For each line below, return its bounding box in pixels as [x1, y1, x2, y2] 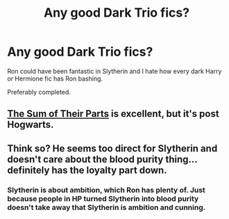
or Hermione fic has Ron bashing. [7, 74, 103, 83]
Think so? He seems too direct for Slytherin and [7, 143, 218, 154]
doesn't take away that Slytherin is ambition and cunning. [7, 202, 206, 212]
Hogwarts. [7, 119, 54, 131]
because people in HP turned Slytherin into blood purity [7, 193, 199, 203]
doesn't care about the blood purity [7, 153, 164, 165]
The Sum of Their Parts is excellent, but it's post [7, 108, 220, 120]
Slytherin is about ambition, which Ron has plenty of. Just [7, 185, 206, 195]
